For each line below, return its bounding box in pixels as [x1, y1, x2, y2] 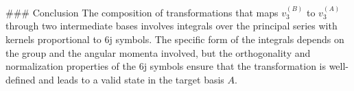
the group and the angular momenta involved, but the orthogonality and [5, 45, 311, 60]
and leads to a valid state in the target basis [38, 72, 224, 86]
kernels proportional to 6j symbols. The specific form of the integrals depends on [5, 32, 344, 46]
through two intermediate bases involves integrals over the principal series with [5, 18, 338, 33]
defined [5, 72, 36, 86]
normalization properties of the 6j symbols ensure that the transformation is [5, 59, 326, 73]
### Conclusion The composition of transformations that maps [5, 5, 279, 19]
